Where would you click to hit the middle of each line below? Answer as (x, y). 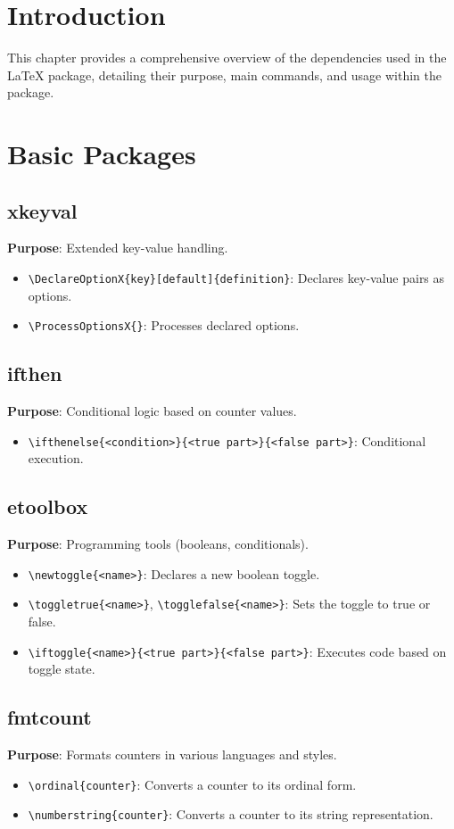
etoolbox (48, 506)
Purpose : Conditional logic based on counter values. (152, 411)
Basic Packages (102, 154)
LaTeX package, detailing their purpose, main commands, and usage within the (225, 75)
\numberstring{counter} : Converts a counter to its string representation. (231, 814)
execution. (56, 458)
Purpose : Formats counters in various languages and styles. (172, 754)
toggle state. (62, 669)
